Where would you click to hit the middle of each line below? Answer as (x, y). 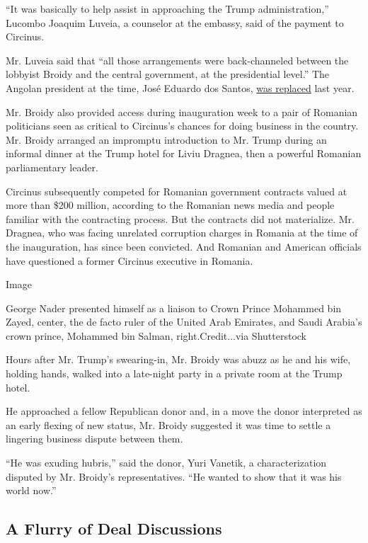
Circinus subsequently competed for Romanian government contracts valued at (177, 191)
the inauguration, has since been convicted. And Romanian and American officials (184, 246)
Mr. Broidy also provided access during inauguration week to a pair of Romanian (182, 112)
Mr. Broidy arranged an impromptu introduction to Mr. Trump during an (166, 139)
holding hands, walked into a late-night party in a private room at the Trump (174, 373)
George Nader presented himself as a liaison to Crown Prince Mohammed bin (174, 308)
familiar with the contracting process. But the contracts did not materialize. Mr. (180, 218)
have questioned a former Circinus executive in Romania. (130, 260)
